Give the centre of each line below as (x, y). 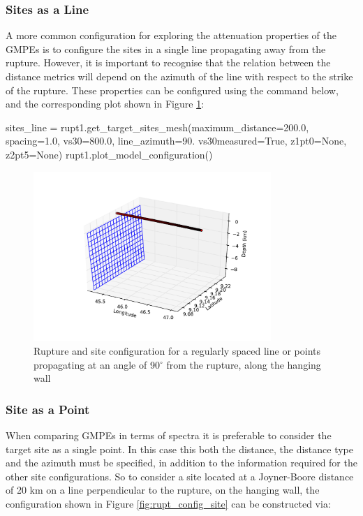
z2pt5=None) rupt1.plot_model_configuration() (109, 154)
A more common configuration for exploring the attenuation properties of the (171, 35)
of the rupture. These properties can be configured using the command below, (172, 90)
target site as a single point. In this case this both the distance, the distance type (180, 449)
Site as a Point (48, 409)
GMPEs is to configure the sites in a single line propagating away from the (166, 49)
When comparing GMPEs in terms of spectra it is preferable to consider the (169, 435)
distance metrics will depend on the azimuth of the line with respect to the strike (179, 76)
